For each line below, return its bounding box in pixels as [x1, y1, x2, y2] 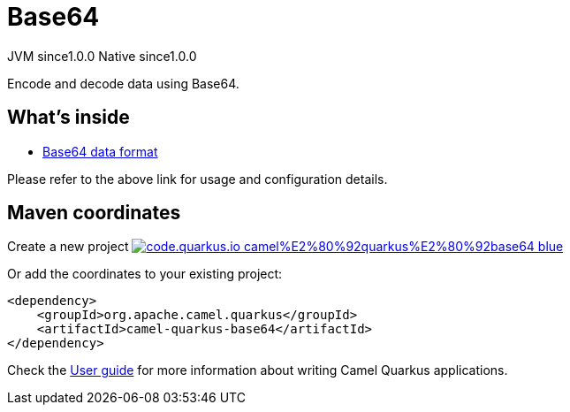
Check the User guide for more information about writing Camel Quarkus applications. [7, 362, 508, 378]
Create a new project [7, 239, 129, 255]
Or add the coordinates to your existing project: [7, 266, 283, 282]
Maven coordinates [7, 202, 181, 225]
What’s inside [7, 106, 130, 129]
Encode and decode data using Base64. [7, 75, 239, 91]
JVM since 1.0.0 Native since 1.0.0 [7, 48, 197, 64]
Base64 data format [42, 143, 158, 159]
